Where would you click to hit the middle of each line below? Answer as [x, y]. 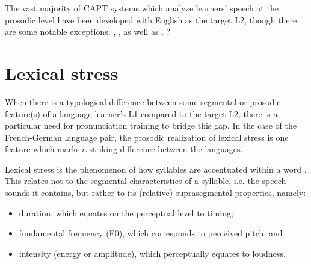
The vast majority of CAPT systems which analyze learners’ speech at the [142, 8]
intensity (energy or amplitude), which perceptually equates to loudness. [152, 253]
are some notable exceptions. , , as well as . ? [88, 32]
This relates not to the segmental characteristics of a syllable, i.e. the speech [146, 181]
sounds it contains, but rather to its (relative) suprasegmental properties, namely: [155, 193]
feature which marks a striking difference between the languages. [124, 149]
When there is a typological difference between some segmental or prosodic [143, 101]
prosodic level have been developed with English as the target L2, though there [151, 20]
